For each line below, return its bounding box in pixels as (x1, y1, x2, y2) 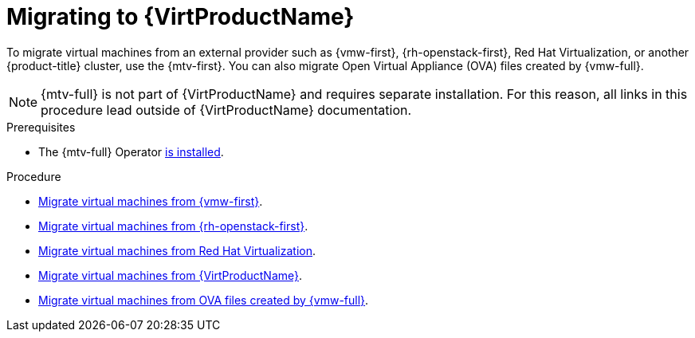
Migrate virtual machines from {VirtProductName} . (38, 268, 303, 282)
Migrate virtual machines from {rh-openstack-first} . (38, 218, 308, 233)
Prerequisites (6, 120, 76, 134)
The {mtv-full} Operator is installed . (38, 144, 224, 159)
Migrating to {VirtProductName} (6, 3, 355, 30)
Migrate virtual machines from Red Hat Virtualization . (38, 243, 316, 257)
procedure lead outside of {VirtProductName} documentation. (41, 101, 412, 118)
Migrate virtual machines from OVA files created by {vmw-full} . (38, 293, 369, 307)
